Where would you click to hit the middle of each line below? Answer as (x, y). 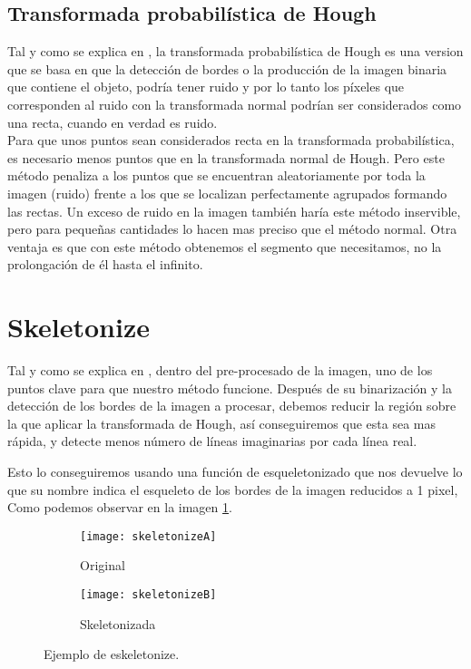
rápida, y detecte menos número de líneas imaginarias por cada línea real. (212, 441)
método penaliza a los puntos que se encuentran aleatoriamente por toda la (216, 175)
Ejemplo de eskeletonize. (112, 654)
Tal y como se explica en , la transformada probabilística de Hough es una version (235, 51)
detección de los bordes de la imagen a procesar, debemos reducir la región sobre (232, 406)
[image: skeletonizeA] (148, 536)
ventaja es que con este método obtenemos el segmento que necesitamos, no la (225, 246)
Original (103, 565)
